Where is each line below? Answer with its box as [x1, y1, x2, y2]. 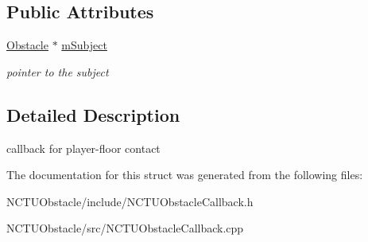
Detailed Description [6, 102, 180, 127]
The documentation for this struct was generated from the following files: [6, 166, 363, 183]
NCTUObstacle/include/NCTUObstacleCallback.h [6, 193, 254, 209]
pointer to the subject [6, 63, 109, 80]
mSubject [61, 37, 107, 53]
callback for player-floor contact [6, 139, 161, 156]
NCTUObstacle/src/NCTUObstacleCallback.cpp [6, 220, 244, 236]
